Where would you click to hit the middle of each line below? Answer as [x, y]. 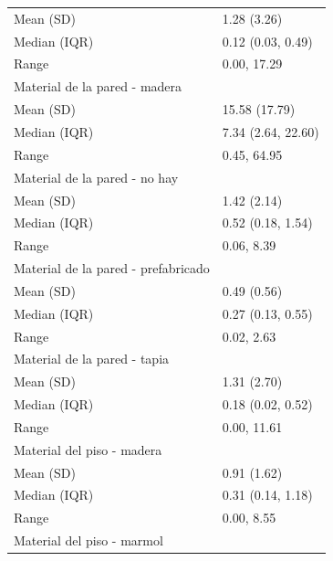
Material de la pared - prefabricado [112, 268]
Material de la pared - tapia [92, 359]
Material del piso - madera [88, 449]
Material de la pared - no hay [96, 177]
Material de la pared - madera [98, 86]
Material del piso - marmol [88, 540]
